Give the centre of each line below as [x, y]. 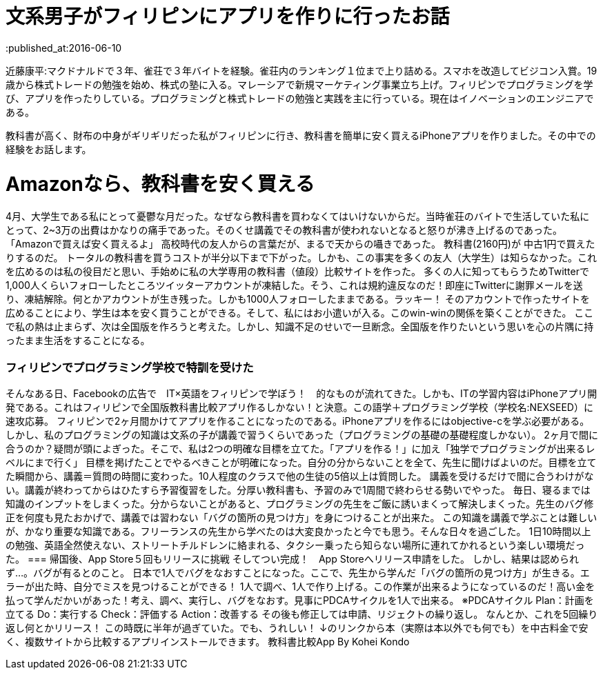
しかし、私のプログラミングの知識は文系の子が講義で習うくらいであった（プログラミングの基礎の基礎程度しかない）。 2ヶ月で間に [302, 435]
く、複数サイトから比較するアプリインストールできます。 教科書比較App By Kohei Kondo [208, 642]
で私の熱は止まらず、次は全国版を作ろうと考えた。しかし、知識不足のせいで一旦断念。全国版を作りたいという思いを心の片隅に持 [300, 327]
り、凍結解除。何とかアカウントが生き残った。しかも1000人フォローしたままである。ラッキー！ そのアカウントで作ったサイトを [298, 299]
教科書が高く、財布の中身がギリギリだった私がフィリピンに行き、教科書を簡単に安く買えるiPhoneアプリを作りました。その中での [301, 135]
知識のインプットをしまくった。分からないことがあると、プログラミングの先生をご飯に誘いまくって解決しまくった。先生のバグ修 [300, 504]
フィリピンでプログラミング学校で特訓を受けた [130, 367]
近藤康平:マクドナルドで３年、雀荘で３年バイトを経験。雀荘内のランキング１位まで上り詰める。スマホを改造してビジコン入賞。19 [301, 70]
